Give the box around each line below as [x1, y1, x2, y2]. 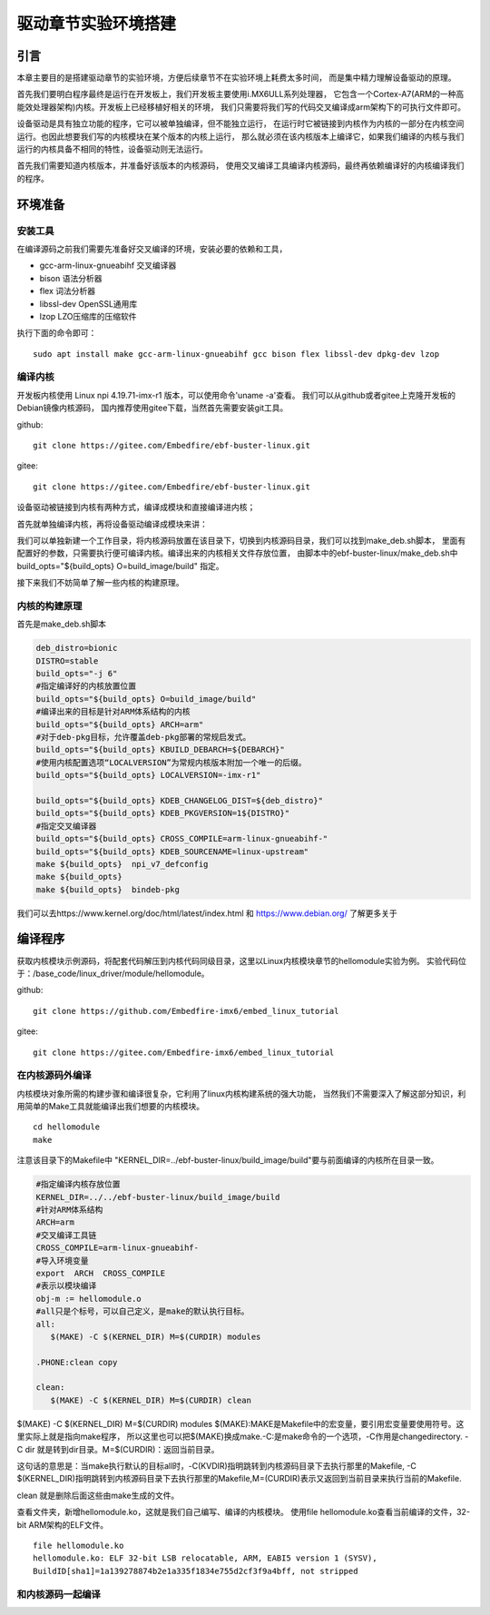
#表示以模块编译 [35, 1281, 97, 1291]
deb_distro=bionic [35, 643, 118, 654]
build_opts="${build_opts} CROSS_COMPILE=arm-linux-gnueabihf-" [35, 833, 328, 844]
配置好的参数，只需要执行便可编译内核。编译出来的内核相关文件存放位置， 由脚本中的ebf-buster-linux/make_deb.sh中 [16, 547, 458, 558]
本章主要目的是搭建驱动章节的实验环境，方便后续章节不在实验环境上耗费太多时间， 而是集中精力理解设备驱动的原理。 [16, 73, 456, 84]
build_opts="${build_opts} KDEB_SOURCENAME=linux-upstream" [35, 846, 309, 857]
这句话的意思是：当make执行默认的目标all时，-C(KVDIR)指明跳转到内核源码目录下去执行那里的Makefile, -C [16, 1461, 416, 1471]
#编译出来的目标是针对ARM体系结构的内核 [35, 706, 191, 717]
